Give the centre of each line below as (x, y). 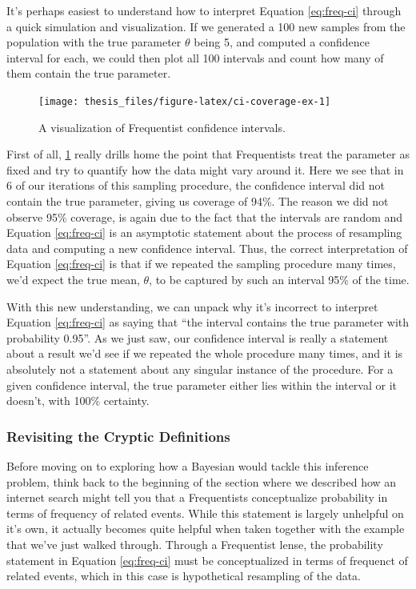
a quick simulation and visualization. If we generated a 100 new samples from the (206, 26)
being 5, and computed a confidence (282, 42)
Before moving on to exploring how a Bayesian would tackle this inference (188, 465)
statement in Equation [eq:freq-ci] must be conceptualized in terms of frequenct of (207, 560)
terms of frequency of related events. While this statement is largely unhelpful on (205, 513)
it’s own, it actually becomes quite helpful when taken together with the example (206, 529)
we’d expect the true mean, (73, 279)
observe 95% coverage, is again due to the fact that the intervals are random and (205, 216)
